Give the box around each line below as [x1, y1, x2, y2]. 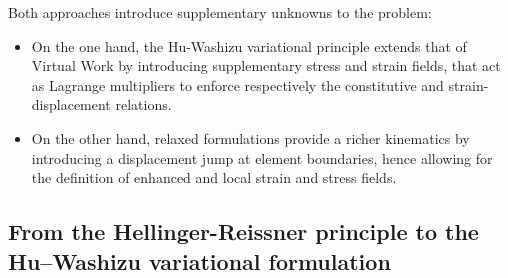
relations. [115, 94, 172, 115]
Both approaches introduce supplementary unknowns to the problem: [8, 2, 432, 22]
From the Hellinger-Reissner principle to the [8, 216, 479, 247]
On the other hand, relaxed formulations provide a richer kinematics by [31, 127, 470, 148]
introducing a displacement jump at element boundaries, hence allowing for [31, 147, 493, 168]
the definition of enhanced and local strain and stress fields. [31, 167, 397, 188]
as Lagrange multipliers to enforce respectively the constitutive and [31, 74, 444, 95]
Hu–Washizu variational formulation [8, 245, 391, 276]
